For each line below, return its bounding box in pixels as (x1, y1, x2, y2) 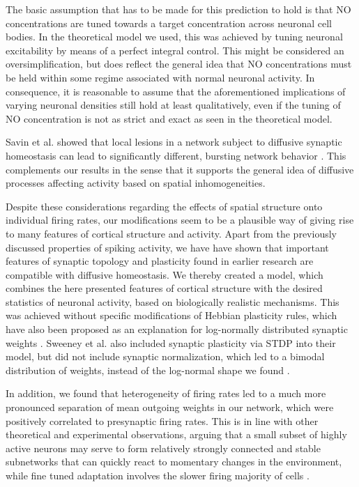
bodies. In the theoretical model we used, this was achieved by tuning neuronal (6, 29, 343, 44)
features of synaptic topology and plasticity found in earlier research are (6, 254, 314, 268)
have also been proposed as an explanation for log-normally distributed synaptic (6, 322, 348, 337)
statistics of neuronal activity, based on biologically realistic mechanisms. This (6, 294, 339, 309)
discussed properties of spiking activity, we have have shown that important (6, 240, 329, 254)
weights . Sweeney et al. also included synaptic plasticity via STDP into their (6, 335, 336, 350)
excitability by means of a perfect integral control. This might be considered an (6, 42, 344, 57)
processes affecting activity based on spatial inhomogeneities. (6, 176, 266, 190)
